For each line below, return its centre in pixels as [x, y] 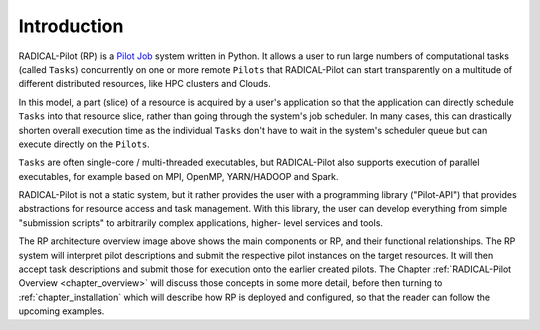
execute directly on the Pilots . [84, 144]
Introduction [71, 26]
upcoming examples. [61, 311]
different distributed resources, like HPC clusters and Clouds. [144, 84]
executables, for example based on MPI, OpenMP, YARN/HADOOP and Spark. [178, 176]
